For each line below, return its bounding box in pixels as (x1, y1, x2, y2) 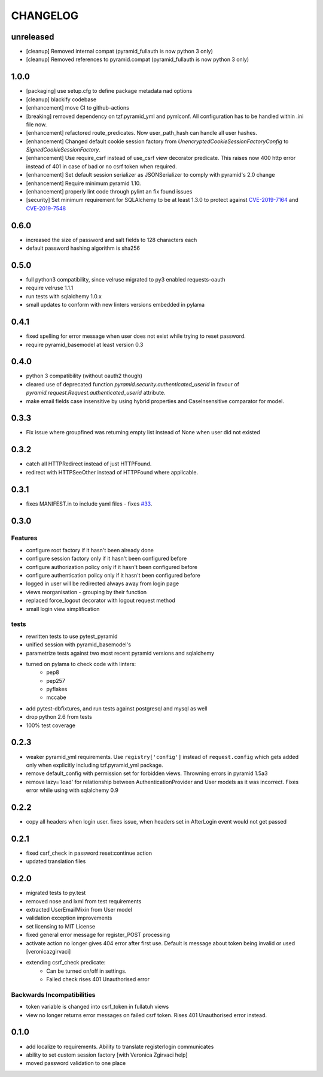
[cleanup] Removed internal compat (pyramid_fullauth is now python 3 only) (26, 48, 214, 55)
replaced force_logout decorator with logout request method (26, 597, 176, 604)
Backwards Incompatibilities (11, 990, 96, 999)
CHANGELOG (11, 9, 79, 22)
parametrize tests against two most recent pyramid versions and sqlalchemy (26, 649, 215, 657)
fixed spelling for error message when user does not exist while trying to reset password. (26, 332, 246, 340)
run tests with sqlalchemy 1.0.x (26, 292, 102, 299)
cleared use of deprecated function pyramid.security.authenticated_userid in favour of (26, 380, 239, 388)
